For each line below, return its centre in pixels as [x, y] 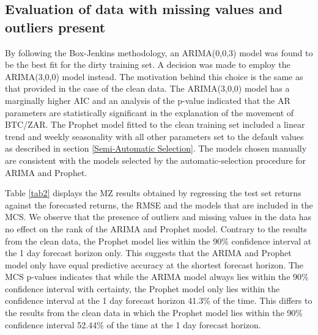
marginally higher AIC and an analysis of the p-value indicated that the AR [148, 100]
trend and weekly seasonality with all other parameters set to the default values [154, 136]
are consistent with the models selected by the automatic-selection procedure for [156, 160]
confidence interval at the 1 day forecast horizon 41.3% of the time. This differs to [159, 300]
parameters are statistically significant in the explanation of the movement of [150, 112]
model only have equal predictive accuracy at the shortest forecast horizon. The [154, 264]
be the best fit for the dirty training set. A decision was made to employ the [148, 64]
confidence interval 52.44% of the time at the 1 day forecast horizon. [133, 324]
